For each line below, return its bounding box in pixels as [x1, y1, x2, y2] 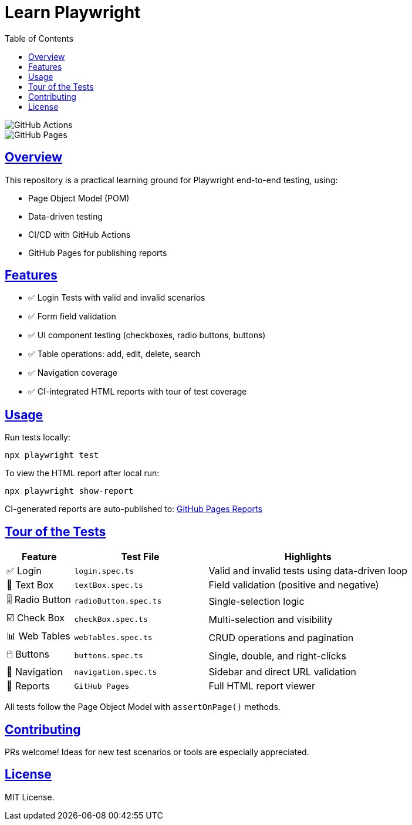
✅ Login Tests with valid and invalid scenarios [28, 292, 205, 303]
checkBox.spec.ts [74, 615, 148, 624]
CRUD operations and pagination [208, 631, 354, 644]
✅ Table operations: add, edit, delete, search [28, 349, 201, 359]
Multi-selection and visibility [208, 613, 333, 625]
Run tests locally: [5, 432, 70, 443]
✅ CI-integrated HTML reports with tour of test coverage [28, 386, 247, 397]
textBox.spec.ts [74, 580, 143, 590]
